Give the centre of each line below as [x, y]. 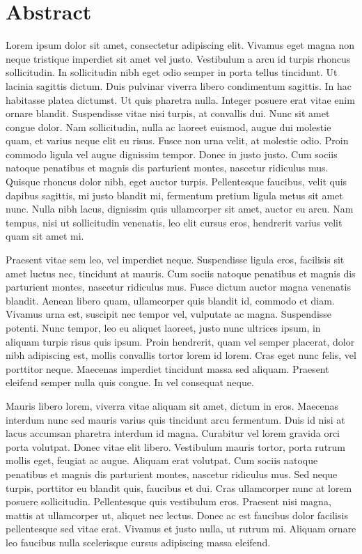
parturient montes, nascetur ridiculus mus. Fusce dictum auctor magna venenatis [178, 287]
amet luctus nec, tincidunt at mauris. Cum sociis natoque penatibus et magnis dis [181, 273]
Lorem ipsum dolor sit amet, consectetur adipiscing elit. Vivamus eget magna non [180, 45]
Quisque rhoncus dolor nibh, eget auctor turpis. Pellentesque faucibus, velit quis [176, 182]
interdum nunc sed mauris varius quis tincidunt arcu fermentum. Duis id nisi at [175, 419]
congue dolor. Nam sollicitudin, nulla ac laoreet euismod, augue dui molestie [168, 126]
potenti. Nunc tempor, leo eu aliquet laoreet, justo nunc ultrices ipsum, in [163, 328]
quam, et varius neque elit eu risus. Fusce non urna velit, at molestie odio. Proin [177, 140]
